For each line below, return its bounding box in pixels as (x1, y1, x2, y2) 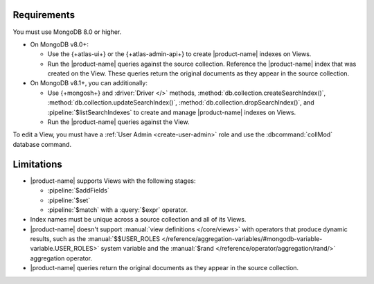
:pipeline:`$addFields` (47, 186, 110, 195)
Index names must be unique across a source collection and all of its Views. (30, 215, 247, 224)
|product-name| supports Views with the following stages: (30, 177, 197, 185)
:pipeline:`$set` (47, 196, 91, 204)
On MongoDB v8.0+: (30, 40, 89, 48)
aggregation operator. (30, 254, 93, 263)
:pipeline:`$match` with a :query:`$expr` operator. (47, 205, 188, 214)
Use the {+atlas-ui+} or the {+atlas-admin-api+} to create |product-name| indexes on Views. (47, 50, 312, 58)
